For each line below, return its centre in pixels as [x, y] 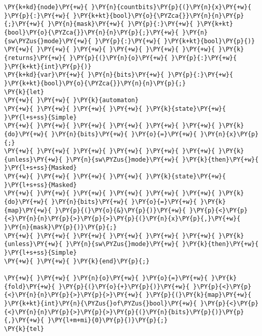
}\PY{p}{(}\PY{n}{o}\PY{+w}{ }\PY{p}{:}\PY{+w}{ [153, 58]
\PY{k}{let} [24, 92]
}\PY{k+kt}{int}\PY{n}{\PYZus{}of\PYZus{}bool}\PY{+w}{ [101, 303]
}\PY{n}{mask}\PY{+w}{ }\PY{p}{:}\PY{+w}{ [120, 24]
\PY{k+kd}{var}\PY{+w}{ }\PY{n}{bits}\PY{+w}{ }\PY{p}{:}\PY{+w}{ [119, 75]
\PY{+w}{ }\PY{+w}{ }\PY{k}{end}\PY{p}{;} [77, 261]
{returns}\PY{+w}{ [35, 58]
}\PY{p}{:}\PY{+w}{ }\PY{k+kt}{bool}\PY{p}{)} [175, 41]
